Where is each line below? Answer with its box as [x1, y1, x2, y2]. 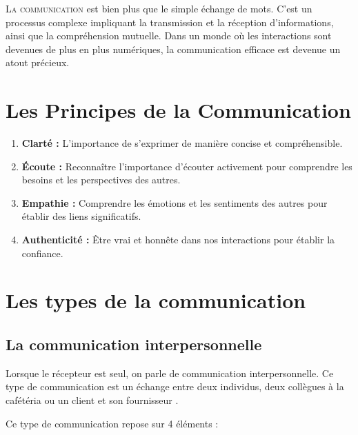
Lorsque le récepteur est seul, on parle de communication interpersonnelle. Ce [6, 365, 334, 380]
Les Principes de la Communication [6, 96, 351, 124]
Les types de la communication [6, 286, 306, 314]
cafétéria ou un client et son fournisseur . [6, 393, 179, 407]
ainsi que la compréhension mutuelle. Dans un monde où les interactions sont [6, 28, 332, 43]
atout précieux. [6, 55, 70, 70]
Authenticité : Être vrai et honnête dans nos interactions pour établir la [21, 232, 335, 247]
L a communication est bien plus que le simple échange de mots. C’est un [6, 1, 312, 15]
